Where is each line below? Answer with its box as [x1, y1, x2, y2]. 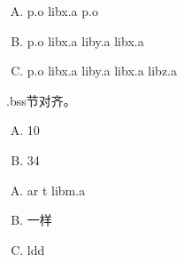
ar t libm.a [27, 180, 86, 199]
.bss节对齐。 [6, 91, 76, 109]
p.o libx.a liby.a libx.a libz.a [27, 61, 178, 80]
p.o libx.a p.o [27, 2, 98, 20]
